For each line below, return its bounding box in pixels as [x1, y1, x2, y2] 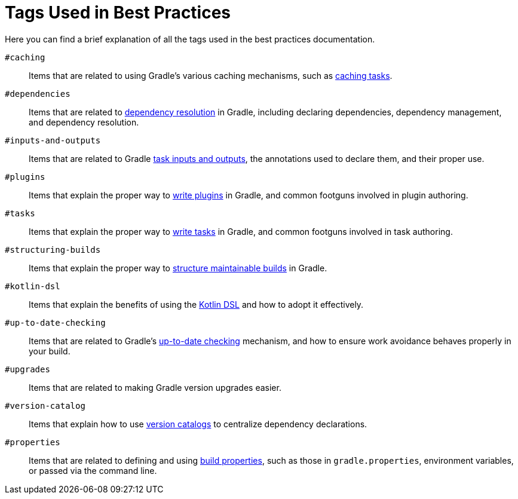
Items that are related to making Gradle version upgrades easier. [29, 382, 281, 393]
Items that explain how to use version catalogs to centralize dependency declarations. [29, 418, 367, 429]
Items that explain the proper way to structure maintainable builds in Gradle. [29, 262, 327, 273]
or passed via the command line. [29, 465, 157, 476]
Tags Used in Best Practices [5, 2, 231, 23]
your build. [29, 345, 71, 356]
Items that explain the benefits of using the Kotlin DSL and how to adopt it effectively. [29, 299, 364, 310]
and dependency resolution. [29, 117, 139, 127]
